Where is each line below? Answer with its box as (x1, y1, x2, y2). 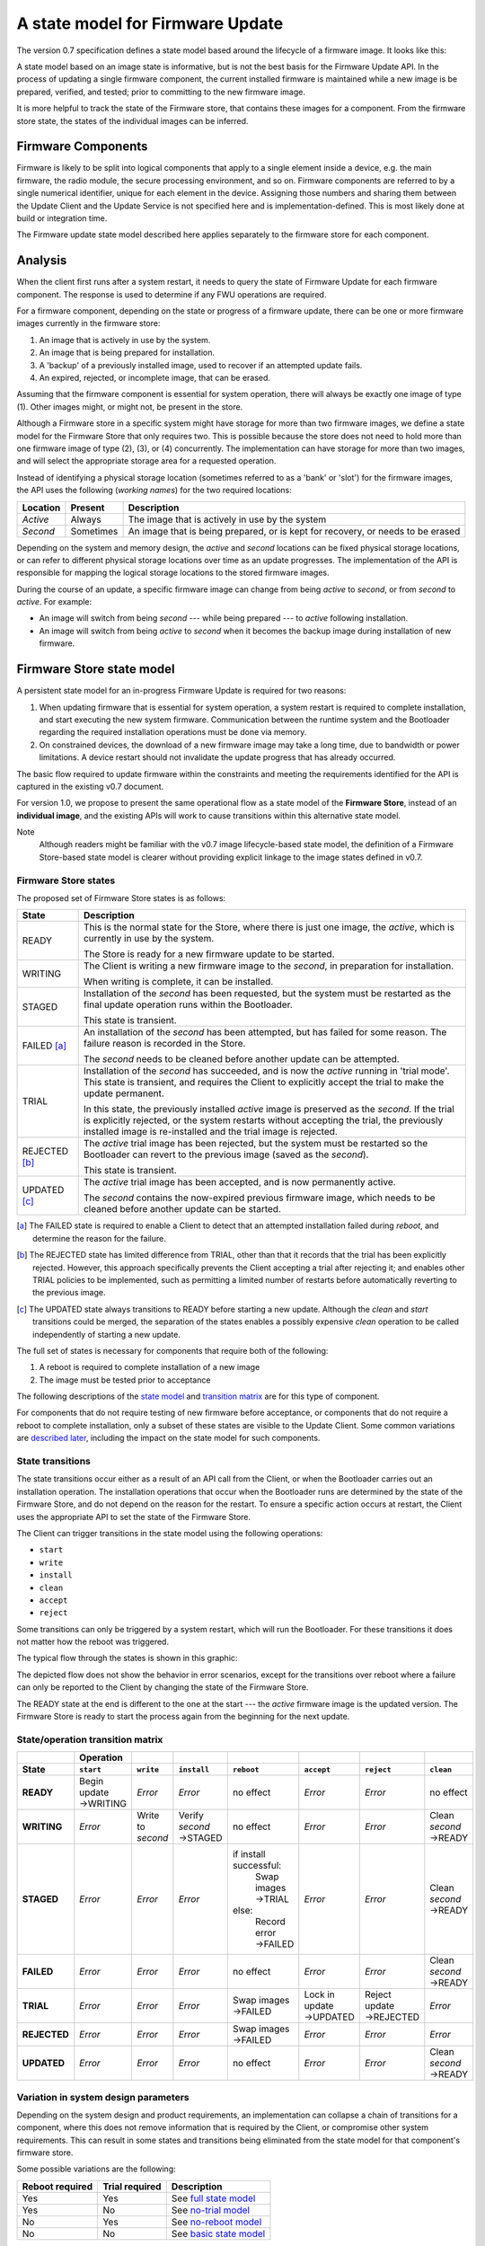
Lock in (304, 1988, 336, 2001)
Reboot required (22, 2180, 93, 2192)
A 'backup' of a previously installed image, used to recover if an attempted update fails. (39, 359, 363, 370)
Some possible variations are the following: (16, 2163, 177, 2174)
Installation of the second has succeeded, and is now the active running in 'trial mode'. (83, 1065, 450, 1077)
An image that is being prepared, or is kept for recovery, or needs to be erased (128, 525, 461, 537)
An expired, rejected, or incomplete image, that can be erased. (39, 373, 271, 383)
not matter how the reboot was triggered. (16, 1636, 170, 1648)
